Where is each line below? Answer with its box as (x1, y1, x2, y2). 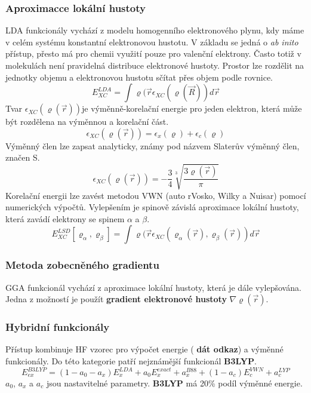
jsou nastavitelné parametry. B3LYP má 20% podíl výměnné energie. (46, 377, 303, 389)
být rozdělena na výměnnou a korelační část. (5, 115, 169, 128)
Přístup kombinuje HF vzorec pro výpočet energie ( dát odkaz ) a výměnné (5, 343, 284, 355)
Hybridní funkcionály (5, 320, 110, 334)
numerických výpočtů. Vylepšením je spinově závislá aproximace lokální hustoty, (5, 201, 299, 213)
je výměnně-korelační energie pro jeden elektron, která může (82, 102, 302, 115)
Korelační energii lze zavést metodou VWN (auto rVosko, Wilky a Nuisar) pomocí (5, 189, 306, 201)
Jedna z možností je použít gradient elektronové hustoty (5, 293, 227, 305)
